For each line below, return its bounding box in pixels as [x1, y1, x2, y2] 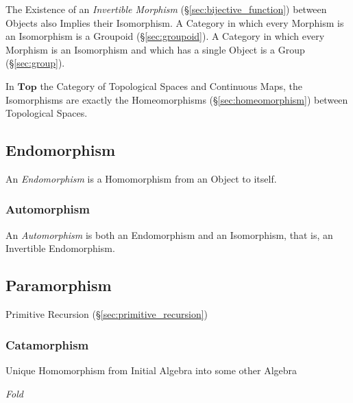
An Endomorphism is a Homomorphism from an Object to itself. [5, 171, 277, 185]
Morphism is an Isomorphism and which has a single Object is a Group [5, 42, 305, 56]
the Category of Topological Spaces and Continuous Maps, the [40, 78, 302, 93]
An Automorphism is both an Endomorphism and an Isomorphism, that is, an [5, 227, 333, 242]
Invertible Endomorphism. [5, 241, 115, 255]
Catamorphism [5, 336, 89, 353]
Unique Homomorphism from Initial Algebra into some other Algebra [5, 362, 297, 377]
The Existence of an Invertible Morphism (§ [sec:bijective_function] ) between [5, 2, 327, 16]
